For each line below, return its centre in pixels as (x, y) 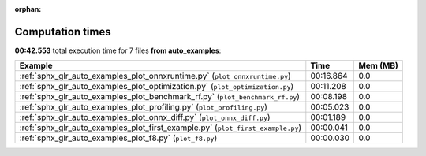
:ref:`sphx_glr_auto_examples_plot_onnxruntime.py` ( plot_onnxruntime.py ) (155, 76)
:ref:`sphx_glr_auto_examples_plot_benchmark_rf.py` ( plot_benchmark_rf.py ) (159, 97)
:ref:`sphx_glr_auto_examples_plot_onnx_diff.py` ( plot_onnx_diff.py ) (145, 117)
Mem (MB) (378, 65)
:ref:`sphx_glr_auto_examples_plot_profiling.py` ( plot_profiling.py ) (144, 107)
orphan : (28, 9)
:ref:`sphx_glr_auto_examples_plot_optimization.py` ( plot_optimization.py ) (157, 87)
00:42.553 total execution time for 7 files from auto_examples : (118, 50)
